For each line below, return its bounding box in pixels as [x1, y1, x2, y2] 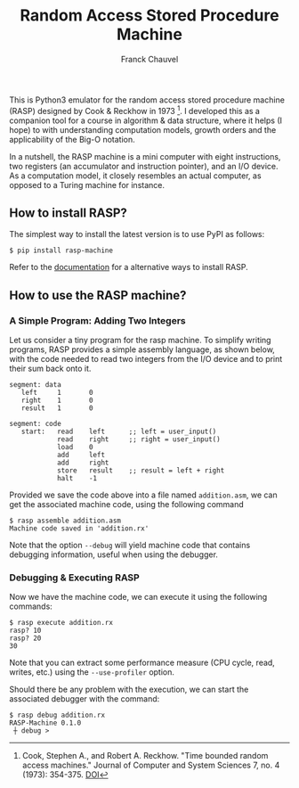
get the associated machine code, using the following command [9, 499, 245, 510]
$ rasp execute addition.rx [9, 619, 114, 628]
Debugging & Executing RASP [9, 571, 140, 584]
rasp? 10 [9, 626, 42, 636]
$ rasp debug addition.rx [9, 710, 105, 720]
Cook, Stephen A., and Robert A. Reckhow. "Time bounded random [21, 751, 269, 761]
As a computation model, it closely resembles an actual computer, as [9, 170, 262, 181]
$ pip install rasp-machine [9, 246, 114, 255]
